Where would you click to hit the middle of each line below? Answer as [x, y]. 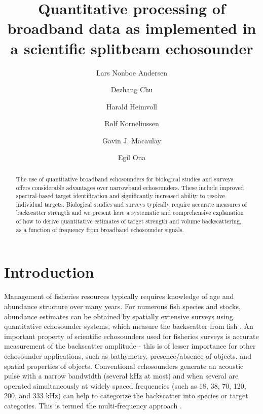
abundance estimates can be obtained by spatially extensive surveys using [119, 316]
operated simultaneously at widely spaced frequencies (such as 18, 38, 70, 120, [125, 385]
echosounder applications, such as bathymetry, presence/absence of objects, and [128, 355]
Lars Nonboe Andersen [132, 72]
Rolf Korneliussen [132, 123]
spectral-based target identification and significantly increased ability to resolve [120, 196]
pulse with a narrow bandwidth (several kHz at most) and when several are [121, 376]
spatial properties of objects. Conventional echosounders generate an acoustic [124, 366]
